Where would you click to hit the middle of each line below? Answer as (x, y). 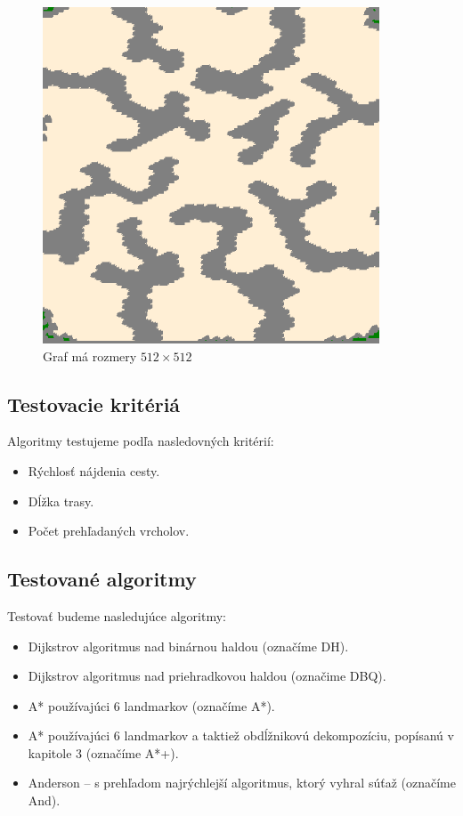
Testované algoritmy (102, 579)
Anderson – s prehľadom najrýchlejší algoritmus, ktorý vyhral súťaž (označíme (242, 783)
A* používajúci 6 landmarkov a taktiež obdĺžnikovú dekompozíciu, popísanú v (241, 735)
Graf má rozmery (90, 355)
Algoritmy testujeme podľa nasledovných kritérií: (141, 441)
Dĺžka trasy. (61, 501)
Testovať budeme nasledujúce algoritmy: (117, 615)
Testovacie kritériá (94, 404)
